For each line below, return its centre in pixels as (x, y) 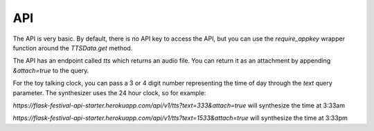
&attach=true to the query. (51, 70)
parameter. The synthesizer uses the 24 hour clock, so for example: (109, 92)
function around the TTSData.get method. (73, 48)
